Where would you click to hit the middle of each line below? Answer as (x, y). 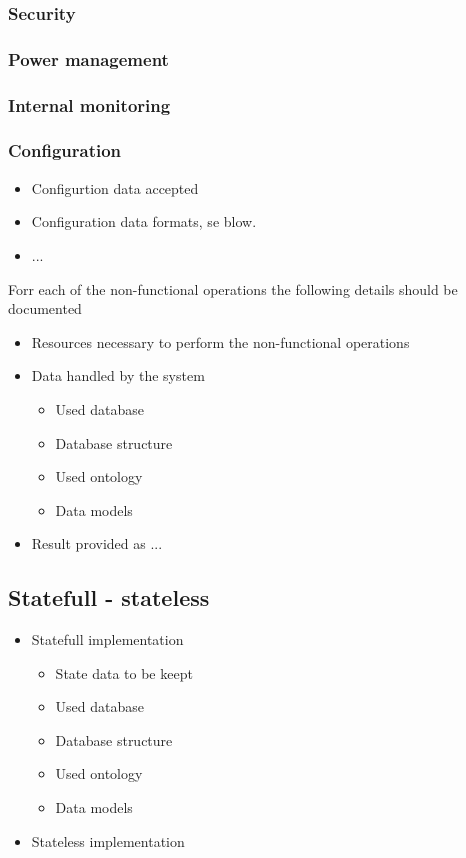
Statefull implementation (107, 639)
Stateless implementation (108, 840)
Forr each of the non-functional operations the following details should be (233, 288)
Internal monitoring (89, 104)
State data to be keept (124, 672)
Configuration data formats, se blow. (144, 221)
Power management (88, 58)
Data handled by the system (118, 375)
